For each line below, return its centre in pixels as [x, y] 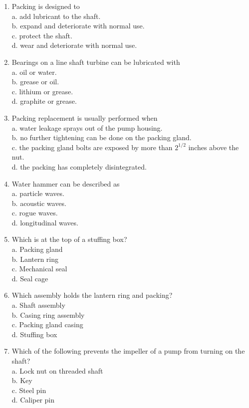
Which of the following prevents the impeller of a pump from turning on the [128, 351]
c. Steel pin [29, 390]
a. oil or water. [34, 72]
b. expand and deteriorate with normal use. [78, 26]
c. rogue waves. [35, 213]
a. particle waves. [38, 193]
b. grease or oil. [35, 82]
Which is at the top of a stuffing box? [69, 239]
